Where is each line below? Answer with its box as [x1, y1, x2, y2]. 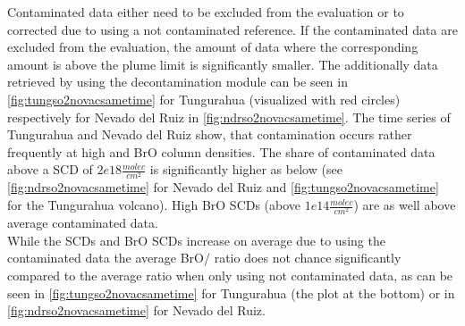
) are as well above [353, 196, 456, 214]
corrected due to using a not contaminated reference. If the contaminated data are [7, 20, 458, 38]
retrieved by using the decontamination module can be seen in [7, 72, 348, 91]
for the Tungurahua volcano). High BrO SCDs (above [7, 196, 301, 214]
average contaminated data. [7, 213, 158, 232]
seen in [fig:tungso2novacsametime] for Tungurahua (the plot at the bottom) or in [7, 283, 455, 302]
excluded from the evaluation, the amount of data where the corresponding [7, 38, 418, 56]
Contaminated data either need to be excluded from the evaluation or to [7, 3, 404, 21]
